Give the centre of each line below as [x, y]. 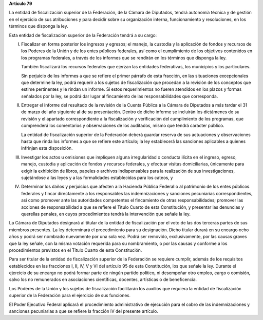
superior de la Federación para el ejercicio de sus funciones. [70, 296]
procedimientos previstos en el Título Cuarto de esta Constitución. [75, 250]
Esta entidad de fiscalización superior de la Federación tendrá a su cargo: [83, 35]
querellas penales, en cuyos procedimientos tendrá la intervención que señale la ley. [106, 214]
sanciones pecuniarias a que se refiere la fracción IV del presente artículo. [84, 311]
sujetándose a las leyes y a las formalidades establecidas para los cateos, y [97, 178]
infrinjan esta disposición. [47, 148]
